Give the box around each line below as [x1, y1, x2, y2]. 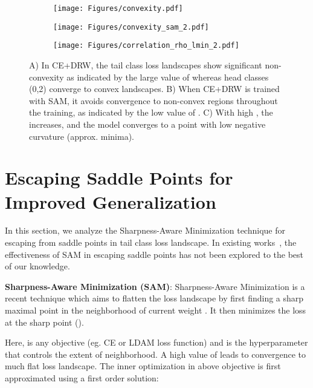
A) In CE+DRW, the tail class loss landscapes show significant [29, 58, 262, 71]
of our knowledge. [5, 260, 70, 272]
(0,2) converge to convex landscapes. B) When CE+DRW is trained [29, 82, 280, 95]
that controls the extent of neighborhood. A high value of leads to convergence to [5, 347, 306, 360]
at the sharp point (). [5, 315, 84, 328]
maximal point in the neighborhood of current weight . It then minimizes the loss [5, 304, 306, 316]
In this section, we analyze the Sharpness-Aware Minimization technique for [5, 224, 285, 237]
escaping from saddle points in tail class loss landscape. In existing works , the [5, 236, 297, 249]
